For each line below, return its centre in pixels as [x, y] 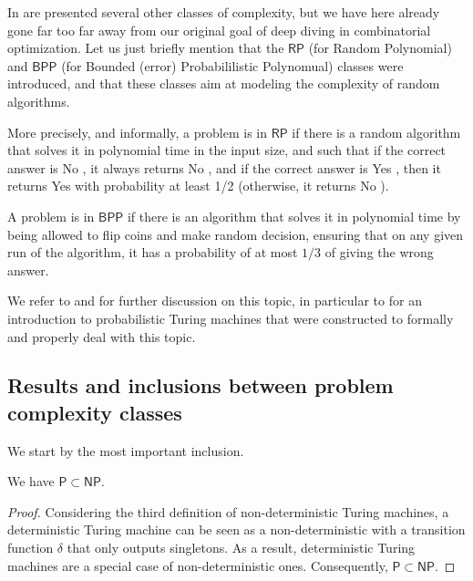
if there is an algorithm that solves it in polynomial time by [294, 216]
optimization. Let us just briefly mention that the [146, 48]
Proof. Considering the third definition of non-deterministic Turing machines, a [228, 511]
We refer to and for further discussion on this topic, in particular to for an [215, 301]
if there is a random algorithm [376, 132]
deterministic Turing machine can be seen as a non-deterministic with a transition [236, 529]
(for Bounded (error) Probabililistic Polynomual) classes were [232, 65]
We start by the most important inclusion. [126, 450]
